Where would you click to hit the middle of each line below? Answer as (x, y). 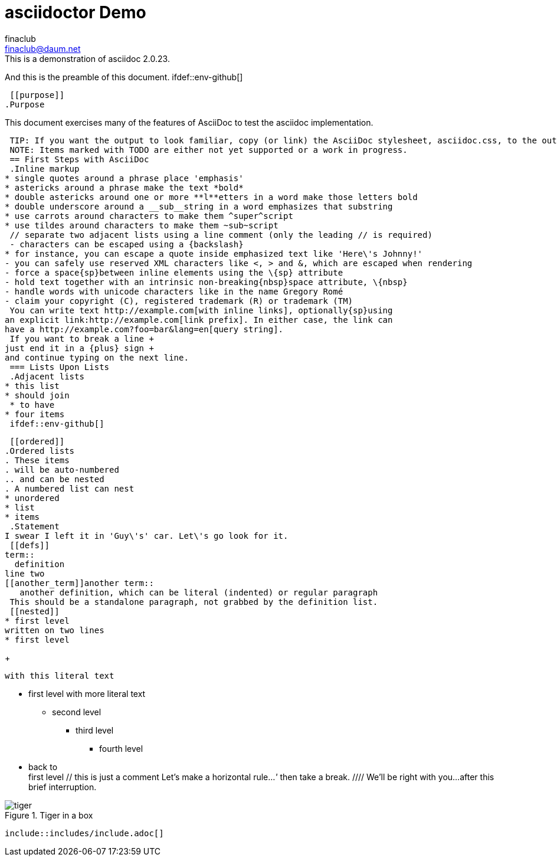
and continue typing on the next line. (97, 357)
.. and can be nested (55, 479)
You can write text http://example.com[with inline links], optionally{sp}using (201, 310)
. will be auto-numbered (62, 469)
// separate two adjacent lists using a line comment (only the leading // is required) (221, 235)
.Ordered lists (40, 451)
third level (95, 730)
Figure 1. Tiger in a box (49, 815)
